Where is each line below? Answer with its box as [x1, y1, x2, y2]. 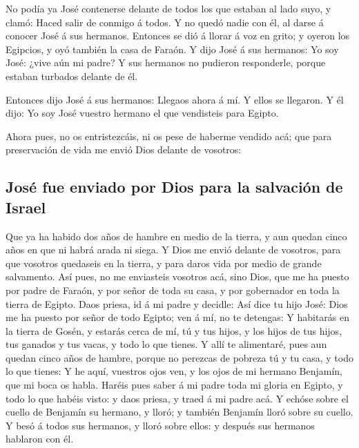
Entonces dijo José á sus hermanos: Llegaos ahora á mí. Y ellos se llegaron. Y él [6, 92, 344, 106]
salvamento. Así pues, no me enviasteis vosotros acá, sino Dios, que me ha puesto [6, 269, 349, 284]
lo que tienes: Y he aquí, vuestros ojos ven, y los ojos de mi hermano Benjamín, [6, 364, 342, 378]
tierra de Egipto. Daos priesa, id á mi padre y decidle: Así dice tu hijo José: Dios [6, 296, 348, 311]
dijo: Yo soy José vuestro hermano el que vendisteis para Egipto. [6, 106, 279, 120]
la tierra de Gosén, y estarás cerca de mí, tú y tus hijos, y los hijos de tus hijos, [6, 323, 342, 338]
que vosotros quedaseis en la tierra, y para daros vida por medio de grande [6, 255, 322, 270]
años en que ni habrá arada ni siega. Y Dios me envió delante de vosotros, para [6, 242, 341, 257]
